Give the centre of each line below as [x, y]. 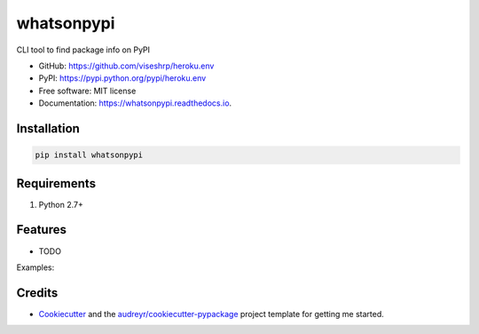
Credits [37, 293]
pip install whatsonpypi [89, 155]
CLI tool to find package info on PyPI [83, 50]
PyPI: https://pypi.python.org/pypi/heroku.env [122, 78]
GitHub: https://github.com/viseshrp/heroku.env [126, 66]
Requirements [56, 183]
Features [41, 230]
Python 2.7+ [61, 204]
